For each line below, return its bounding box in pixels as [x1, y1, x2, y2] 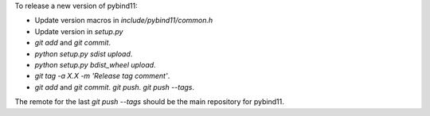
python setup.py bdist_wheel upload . [34, 60, 156, 69]
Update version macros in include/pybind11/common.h [34, 16, 213, 25]
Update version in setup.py [34, 26, 123, 36]
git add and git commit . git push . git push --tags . [34, 82, 195, 91]
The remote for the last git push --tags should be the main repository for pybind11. [14, 97, 284, 106]
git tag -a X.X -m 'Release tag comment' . [34, 72, 170, 81]
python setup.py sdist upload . [34, 48, 133, 59]
